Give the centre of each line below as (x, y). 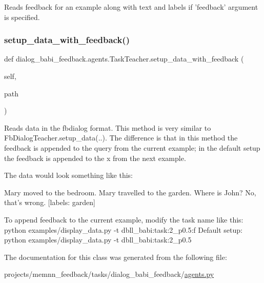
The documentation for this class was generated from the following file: (116, 257)
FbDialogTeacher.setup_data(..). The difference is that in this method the (121, 138)
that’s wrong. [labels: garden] (50, 202)
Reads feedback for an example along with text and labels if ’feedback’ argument (131, 7)
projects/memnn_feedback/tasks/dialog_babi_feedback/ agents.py (109, 274)
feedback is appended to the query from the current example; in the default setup (132, 147)
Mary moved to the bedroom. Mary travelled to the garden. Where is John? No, (130, 192)
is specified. (22, 17)
